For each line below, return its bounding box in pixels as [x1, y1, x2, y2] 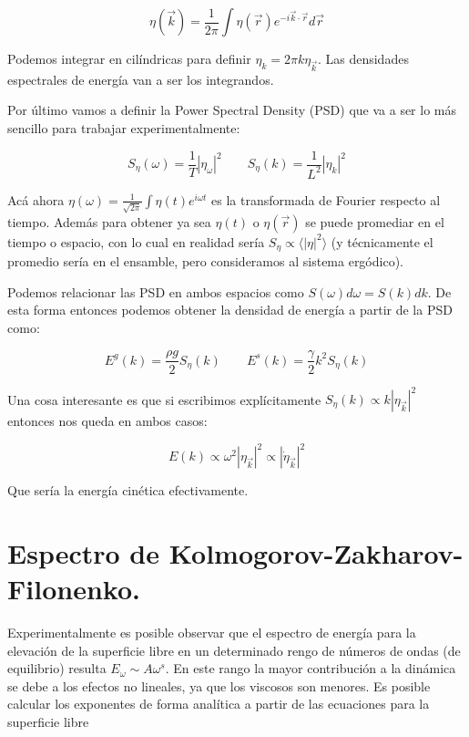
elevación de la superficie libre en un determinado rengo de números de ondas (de [7, 640, 461, 659]
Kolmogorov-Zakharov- [168, 534, 464, 571]
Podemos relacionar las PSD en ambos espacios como [7, 282, 304, 301]
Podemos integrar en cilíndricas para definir [7, 49, 251, 67]
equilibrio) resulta [7, 659, 107, 678]
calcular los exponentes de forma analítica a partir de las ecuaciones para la [7, 694, 430, 713]
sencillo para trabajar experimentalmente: [7, 118, 240, 137]
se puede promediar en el [305, 212, 444, 231]
